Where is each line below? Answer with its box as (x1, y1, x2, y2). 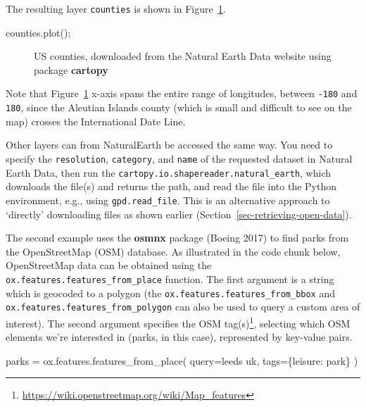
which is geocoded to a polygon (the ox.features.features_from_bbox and (6, 285, 336, 300)
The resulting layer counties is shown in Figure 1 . (6, 1, 226, 15)
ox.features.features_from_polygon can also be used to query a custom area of (6, 299, 360, 314)
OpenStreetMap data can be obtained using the (6, 258, 212, 273)
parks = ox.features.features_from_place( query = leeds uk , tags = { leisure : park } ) (6, 353, 358, 368)
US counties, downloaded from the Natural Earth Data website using (34, 49, 332, 63)
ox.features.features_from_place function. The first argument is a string (6, 271, 334, 286)
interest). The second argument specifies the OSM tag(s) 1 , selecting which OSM (6, 313, 351, 330)
